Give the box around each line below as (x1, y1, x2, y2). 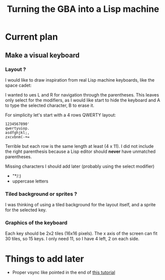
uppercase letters (12, 178, 48, 184)
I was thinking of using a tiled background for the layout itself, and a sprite (5, 202, 156, 208)
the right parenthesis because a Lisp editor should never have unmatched (5, 148, 156, 154)
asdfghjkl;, (5, 130, 30, 135)
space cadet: (5, 82, 32, 88)
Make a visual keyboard (5, 51, 80, 59)
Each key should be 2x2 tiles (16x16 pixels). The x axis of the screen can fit (5, 231, 158, 236)
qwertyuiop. (5, 126, 30, 131)
